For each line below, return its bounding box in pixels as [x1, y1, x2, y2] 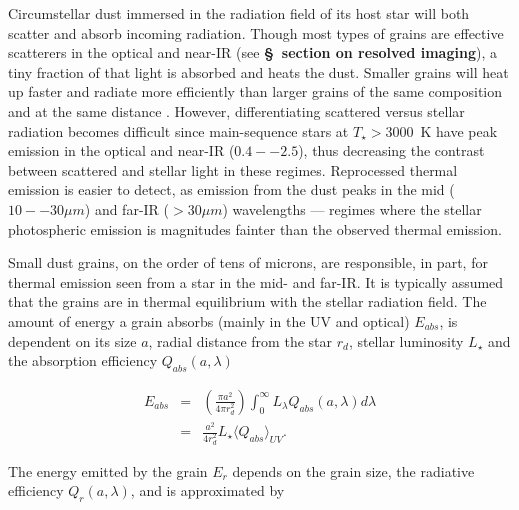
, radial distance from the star [148, 330, 332, 351]
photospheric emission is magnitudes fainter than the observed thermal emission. [8, 218, 502, 239]
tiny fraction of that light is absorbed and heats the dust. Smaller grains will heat [8, 61, 509, 82]
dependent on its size [8, 330, 137, 351]
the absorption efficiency [8, 350, 158, 371]
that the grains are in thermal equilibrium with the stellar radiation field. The [8, 291, 487, 312]
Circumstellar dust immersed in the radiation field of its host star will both [8, 3, 470, 23]
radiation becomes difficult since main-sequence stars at [8, 120, 349, 141]
